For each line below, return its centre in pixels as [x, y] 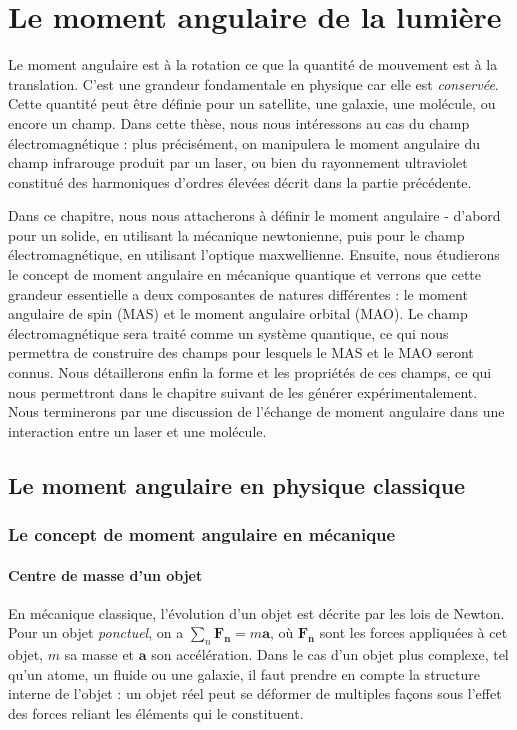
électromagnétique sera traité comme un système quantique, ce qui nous [228, 332]
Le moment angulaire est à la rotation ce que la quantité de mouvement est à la [253, 64]
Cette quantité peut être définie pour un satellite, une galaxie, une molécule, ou [252, 103]
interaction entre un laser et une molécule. [137, 430]
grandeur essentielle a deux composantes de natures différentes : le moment [238, 293]
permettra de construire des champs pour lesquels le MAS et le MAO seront [241, 352]
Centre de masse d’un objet [105, 574]
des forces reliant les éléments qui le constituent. [156, 713]
